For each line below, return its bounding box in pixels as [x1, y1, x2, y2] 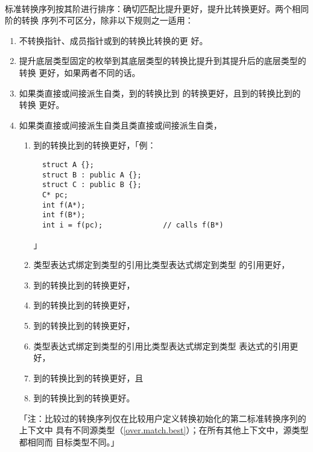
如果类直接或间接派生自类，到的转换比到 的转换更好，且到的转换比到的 [19, 86, 301, 99]
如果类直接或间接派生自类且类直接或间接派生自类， [19, 118, 222, 131]
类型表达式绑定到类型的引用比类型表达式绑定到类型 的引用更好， [33, 258, 290, 271]
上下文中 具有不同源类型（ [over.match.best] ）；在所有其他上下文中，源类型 [19, 424, 309, 436]
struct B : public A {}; [42, 170, 142, 179]
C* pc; [42, 190, 68, 199]
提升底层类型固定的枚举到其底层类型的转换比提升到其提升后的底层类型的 [19, 54, 306, 67]
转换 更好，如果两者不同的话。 [19, 66, 141, 78]
